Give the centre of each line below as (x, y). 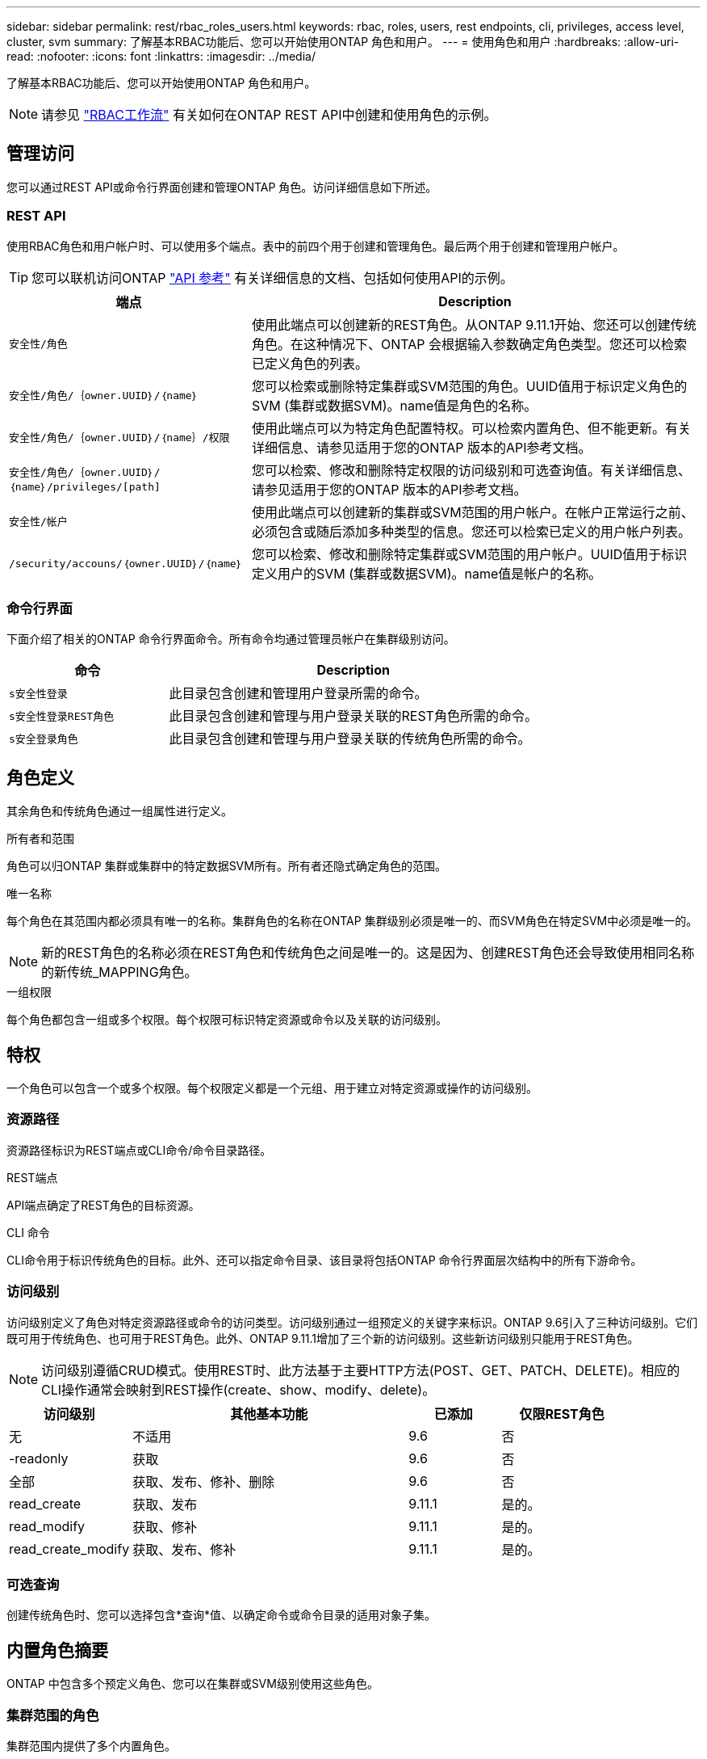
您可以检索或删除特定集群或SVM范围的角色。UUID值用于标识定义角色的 (469, 386)
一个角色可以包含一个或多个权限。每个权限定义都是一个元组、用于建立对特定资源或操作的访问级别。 (272, 1088)
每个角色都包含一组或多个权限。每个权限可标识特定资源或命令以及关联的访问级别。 (227, 1020)
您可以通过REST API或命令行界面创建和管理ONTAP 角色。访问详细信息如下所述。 (222, 187)
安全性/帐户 (38, 522)
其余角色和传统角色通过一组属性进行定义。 (119, 811)
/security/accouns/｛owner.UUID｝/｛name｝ (126, 563)
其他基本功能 (269, 1414)
